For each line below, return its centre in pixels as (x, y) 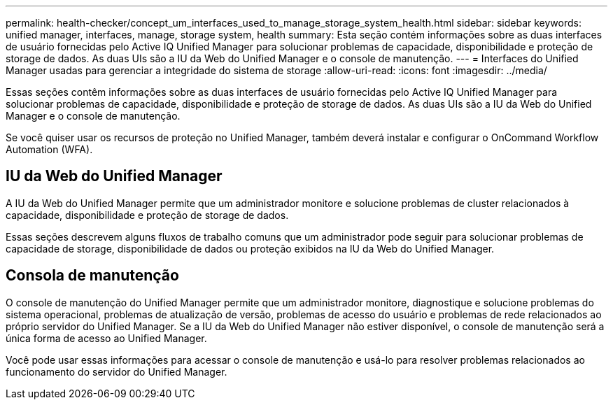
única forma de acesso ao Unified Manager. (106, 338)
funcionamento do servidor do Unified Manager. (117, 371)
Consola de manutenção (92, 276)
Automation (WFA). (49, 149)
